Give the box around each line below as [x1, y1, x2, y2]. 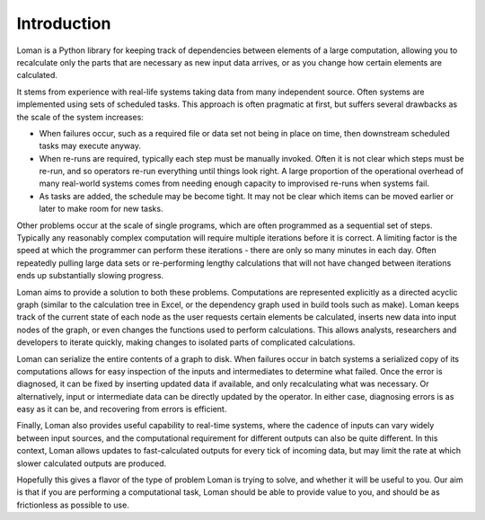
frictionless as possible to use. [16, 499, 129, 510]
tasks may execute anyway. [39, 140, 141, 152]
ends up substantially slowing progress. [16, 270, 164, 281]
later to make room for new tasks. [39, 203, 163, 215]
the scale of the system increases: [16, 111, 144, 122]
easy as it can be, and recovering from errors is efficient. [16, 404, 227, 415]
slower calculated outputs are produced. [16, 458, 167, 469]
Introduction [16, 13, 111, 33]
